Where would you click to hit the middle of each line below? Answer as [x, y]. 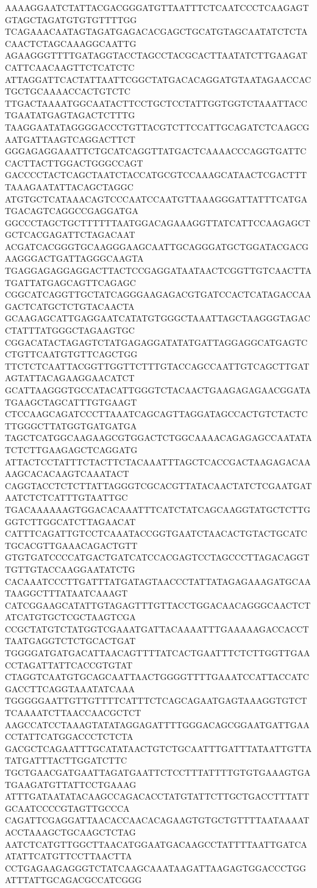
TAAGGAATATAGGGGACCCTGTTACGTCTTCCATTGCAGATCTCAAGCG [157, 127]
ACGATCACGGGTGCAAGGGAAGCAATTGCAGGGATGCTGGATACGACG [157, 246]
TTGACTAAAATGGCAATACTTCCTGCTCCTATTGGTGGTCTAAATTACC [156, 103]
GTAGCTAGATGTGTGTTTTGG [71, 19]
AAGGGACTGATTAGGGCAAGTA [74, 258]
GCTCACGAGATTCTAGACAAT [70, 235]
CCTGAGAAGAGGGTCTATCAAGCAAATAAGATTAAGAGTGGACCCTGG [156, 868]
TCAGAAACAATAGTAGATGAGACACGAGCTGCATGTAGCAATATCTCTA [156, 31]
